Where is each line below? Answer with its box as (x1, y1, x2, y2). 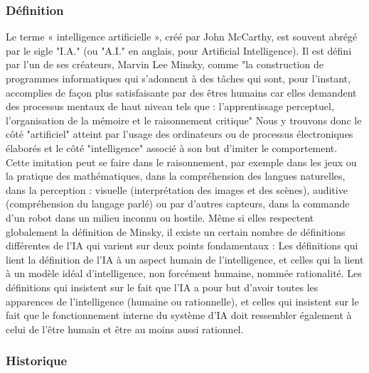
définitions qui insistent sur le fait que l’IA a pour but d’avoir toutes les (6, 279, 319, 294)
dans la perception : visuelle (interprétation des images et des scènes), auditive (6, 182, 348, 197)
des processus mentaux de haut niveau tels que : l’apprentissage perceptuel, (6, 99, 334, 114)
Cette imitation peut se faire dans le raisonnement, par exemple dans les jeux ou (6, 154, 357, 169)
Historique (6, 352, 68, 369)
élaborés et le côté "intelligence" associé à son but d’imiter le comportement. (6, 140, 338, 155)
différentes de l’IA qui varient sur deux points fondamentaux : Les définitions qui (6, 238, 358, 253)
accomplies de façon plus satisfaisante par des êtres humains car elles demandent (6, 85, 357, 99)
